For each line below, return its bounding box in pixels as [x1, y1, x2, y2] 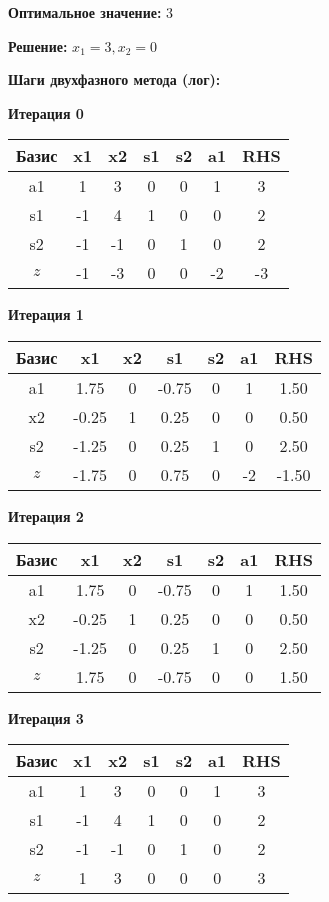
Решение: [8, 35, 68, 56]
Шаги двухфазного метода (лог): [8, 69, 221, 90]
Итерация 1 [8, 304, 84, 325]
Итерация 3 [8, 707, 84, 728]
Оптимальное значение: [8, 2, 162, 22]
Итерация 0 [8, 102, 84, 123]
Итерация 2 [8, 505, 84, 526]
